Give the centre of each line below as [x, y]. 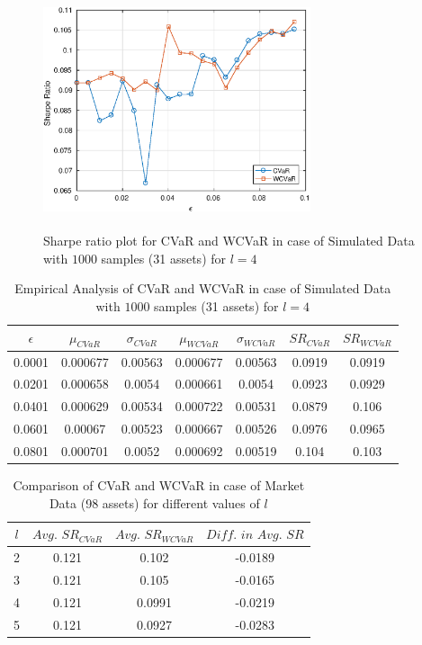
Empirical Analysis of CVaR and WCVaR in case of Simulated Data [203, 288]
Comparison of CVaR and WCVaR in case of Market [159, 485]
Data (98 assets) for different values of [154, 502]
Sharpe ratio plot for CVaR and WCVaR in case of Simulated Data [229, 241]
